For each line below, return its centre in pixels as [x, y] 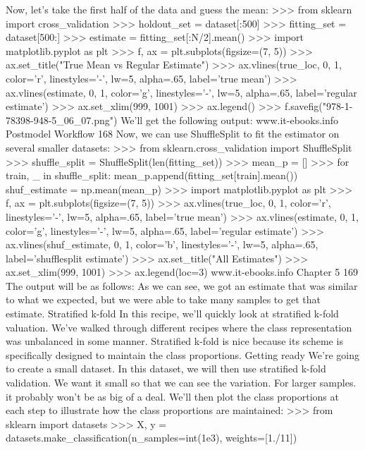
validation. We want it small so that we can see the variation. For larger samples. [181, 383]
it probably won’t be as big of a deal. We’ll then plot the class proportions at [172, 396]
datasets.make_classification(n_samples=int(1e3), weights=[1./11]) [151, 438]
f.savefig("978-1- [319, 106]
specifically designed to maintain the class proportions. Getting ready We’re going [182, 354]
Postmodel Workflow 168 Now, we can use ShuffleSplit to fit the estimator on [173, 134]
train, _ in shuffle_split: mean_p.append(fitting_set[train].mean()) [152, 175]
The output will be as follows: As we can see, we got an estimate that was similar [182, 285]
